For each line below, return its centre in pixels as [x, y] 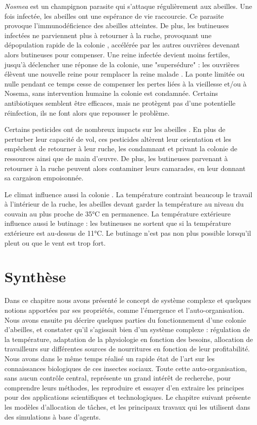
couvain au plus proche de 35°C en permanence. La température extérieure [118, 213]
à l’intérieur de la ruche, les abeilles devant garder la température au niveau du [124, 204]
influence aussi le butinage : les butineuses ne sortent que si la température [118, 223]
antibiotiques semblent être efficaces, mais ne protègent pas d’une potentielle [120, 103]
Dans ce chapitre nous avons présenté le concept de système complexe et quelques [128, 300]
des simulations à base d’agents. [53, 416]
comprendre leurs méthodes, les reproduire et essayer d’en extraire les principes [124, 387]
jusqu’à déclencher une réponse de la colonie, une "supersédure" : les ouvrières [122, 64]
